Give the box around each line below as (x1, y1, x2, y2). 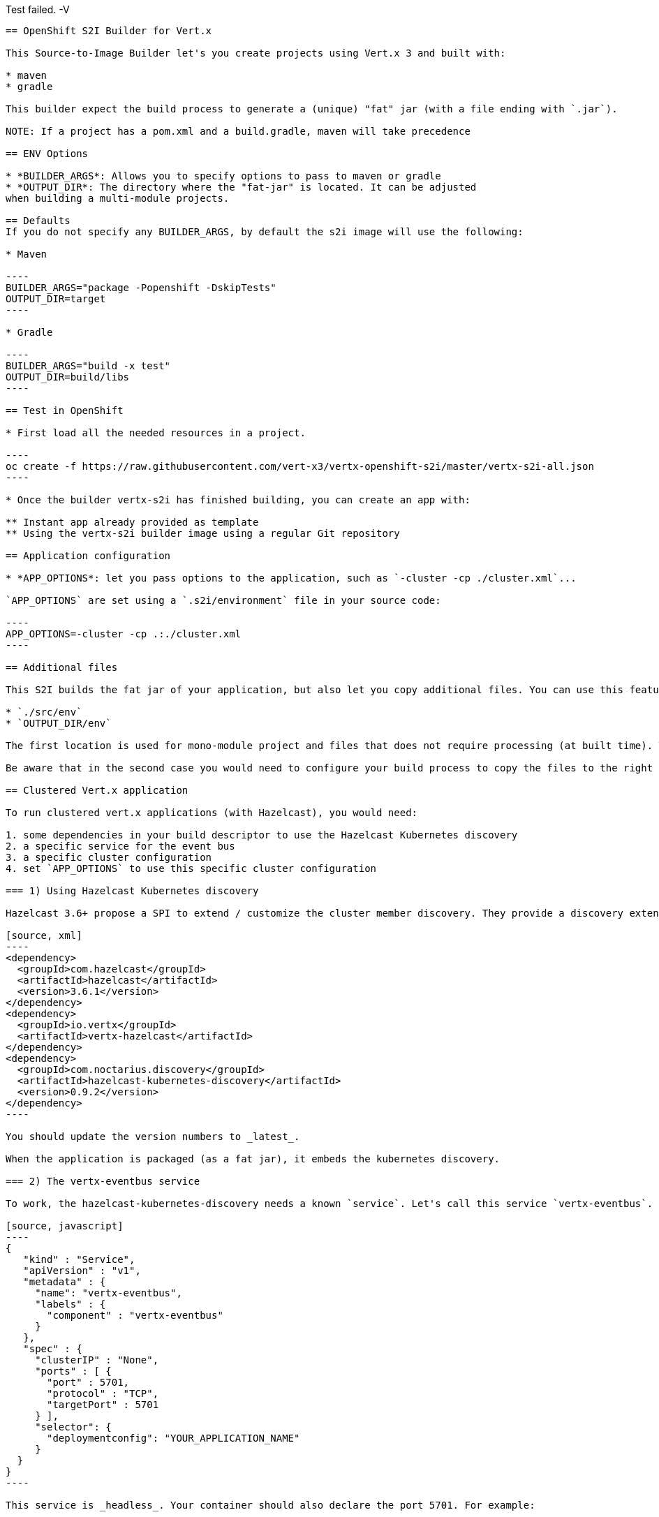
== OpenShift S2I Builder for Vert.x (6, 25, 212, 36)
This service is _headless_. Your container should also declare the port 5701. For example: (6, 1500, 535, 1511)
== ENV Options (6, 148, 89, 159)
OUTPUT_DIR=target (6, 293, 106, 304)
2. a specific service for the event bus (6, 841, 235, 852)
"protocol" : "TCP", (47, 1388, 159, 1399)
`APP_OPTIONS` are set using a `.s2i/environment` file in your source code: (6, 595, 441, 606)
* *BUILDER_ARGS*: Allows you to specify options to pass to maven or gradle (6, 170, 441, 182)
